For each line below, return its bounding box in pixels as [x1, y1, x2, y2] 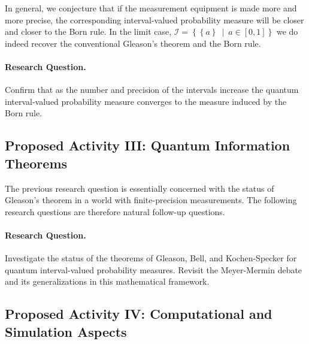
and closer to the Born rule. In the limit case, [5, 25, 172, 38]
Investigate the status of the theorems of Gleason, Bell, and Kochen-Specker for [5, 252, 297, 264]
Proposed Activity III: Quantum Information [5, 136, 290, 155]
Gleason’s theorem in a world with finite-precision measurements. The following [5, 194, 297, 206]
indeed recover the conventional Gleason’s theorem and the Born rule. [5, 37, 261, 49]
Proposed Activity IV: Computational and [5, 304, 272, 323]
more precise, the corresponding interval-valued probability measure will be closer [5, 13, 304, 26]
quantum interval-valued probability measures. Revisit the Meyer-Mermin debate [5, 263, 302, 276]
